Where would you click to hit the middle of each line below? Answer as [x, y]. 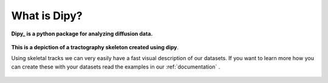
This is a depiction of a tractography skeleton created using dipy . [95, 47]
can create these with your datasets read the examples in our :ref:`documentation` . [116, 67]
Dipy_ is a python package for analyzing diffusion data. [82, 34]
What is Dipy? [47, 16]
